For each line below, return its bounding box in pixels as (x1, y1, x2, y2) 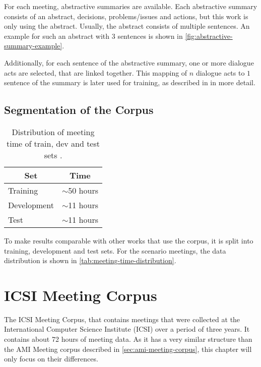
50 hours (68, 184, 98, 196)
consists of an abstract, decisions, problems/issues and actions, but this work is (4, 11, 248, 21)
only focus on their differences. (4, 353, 98, 364)
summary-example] (4, 40, 62, 51)
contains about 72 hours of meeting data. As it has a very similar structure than (4, 334, 252, 344)
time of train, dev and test (6, 137, 100, 149)
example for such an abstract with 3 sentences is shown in (4, 30, 183, 41)
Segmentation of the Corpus (4, 102, 154, 117)
